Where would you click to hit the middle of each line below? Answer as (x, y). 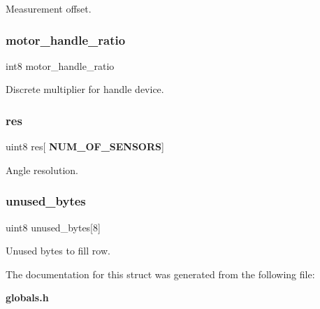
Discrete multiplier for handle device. (85, 89)
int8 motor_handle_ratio (60, 65)
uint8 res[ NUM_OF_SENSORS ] (85, 146)
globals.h (27, 297)
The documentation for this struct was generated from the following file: (160, 274)
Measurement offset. (49, 8)
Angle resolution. (42, 170)
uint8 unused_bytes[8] (53, 227)
